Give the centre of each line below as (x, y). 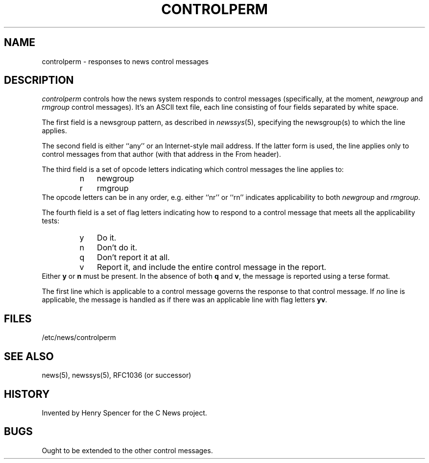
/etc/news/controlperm (79, 338)
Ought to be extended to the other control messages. (127, 450)
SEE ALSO (29, 356)
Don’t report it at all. (133, 257)
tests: (51, 221)
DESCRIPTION (39, 80)
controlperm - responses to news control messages (125, 61)
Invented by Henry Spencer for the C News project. (124, 413)
